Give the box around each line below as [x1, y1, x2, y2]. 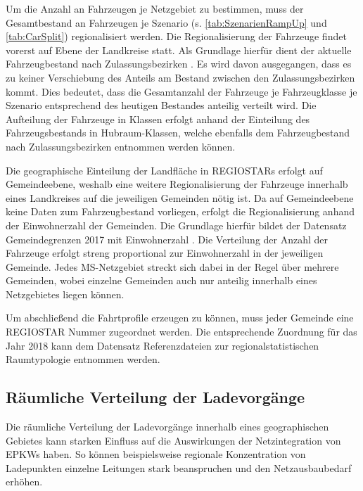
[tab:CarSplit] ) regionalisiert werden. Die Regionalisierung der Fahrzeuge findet [6, 29, 347, 44]
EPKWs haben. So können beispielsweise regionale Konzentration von [6, 447, 306, 461]
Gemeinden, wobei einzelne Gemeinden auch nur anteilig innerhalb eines [6, 273, 317, 288]
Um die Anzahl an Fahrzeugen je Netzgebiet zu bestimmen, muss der [6, 1, 304, 15]
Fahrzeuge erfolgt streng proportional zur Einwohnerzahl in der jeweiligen [6, 245, 324, 260]
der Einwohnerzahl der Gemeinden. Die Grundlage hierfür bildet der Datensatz [6, 217, 347, 232]
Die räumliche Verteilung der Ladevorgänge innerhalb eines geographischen [6, 419, 329, 434]
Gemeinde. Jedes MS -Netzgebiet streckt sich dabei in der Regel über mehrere [6, 259, 339, 274]
